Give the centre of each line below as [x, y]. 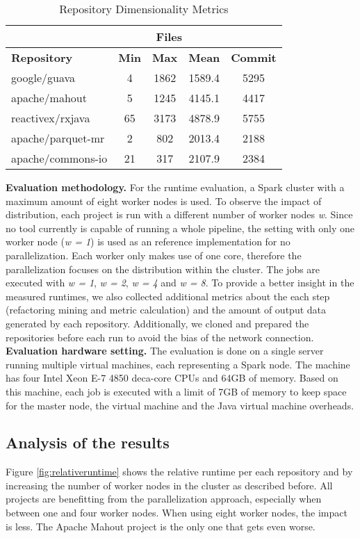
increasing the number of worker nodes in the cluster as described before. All [169, 485]
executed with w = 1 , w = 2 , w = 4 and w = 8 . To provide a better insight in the [180, 283]
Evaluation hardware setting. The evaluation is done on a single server [165, 351]
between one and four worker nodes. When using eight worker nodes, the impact [177, 513]
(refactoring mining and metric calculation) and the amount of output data [166, 310]
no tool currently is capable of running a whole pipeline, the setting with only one [180, 228]
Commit [254, 57]
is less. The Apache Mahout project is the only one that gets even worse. [161, 526]
